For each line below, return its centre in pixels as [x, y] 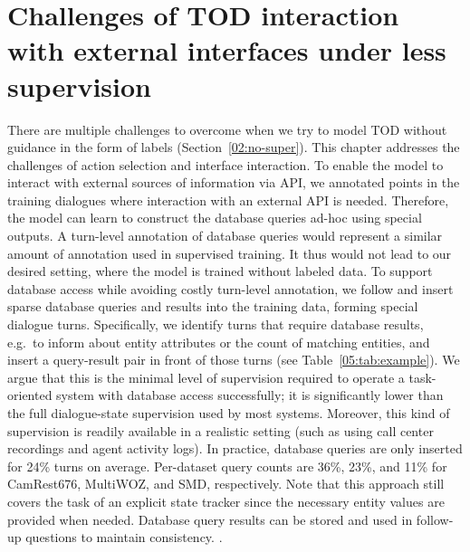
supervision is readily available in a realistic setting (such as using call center [221, 430]
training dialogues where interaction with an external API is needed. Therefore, [228, 200]
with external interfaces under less [227, 50]
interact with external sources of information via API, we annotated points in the [234, 182]
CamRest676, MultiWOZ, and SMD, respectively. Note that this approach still [226, 484]
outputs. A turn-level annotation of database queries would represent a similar [225, 236]
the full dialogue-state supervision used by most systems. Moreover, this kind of [229, 413]
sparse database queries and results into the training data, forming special [213, 306]
